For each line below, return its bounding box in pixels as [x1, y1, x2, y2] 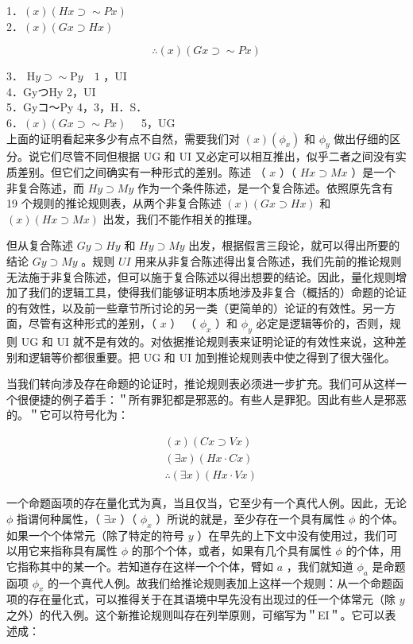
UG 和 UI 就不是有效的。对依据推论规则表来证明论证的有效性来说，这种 [21, 333, 396, 350]
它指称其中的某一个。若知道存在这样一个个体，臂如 [6, 557, 273, 574]
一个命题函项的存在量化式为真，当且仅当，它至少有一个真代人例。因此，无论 [6, 495, 407, 511]
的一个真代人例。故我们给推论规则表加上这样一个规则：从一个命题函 [48, 574, 404, 591]
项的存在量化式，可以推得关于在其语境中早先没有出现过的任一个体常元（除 [6, 591, 396, 607]
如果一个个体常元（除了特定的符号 [6, 526, 184, 543]
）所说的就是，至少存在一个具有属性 [156, 510, 345, 526]
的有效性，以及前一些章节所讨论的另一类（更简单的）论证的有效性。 [6, 299, 362, 316]
